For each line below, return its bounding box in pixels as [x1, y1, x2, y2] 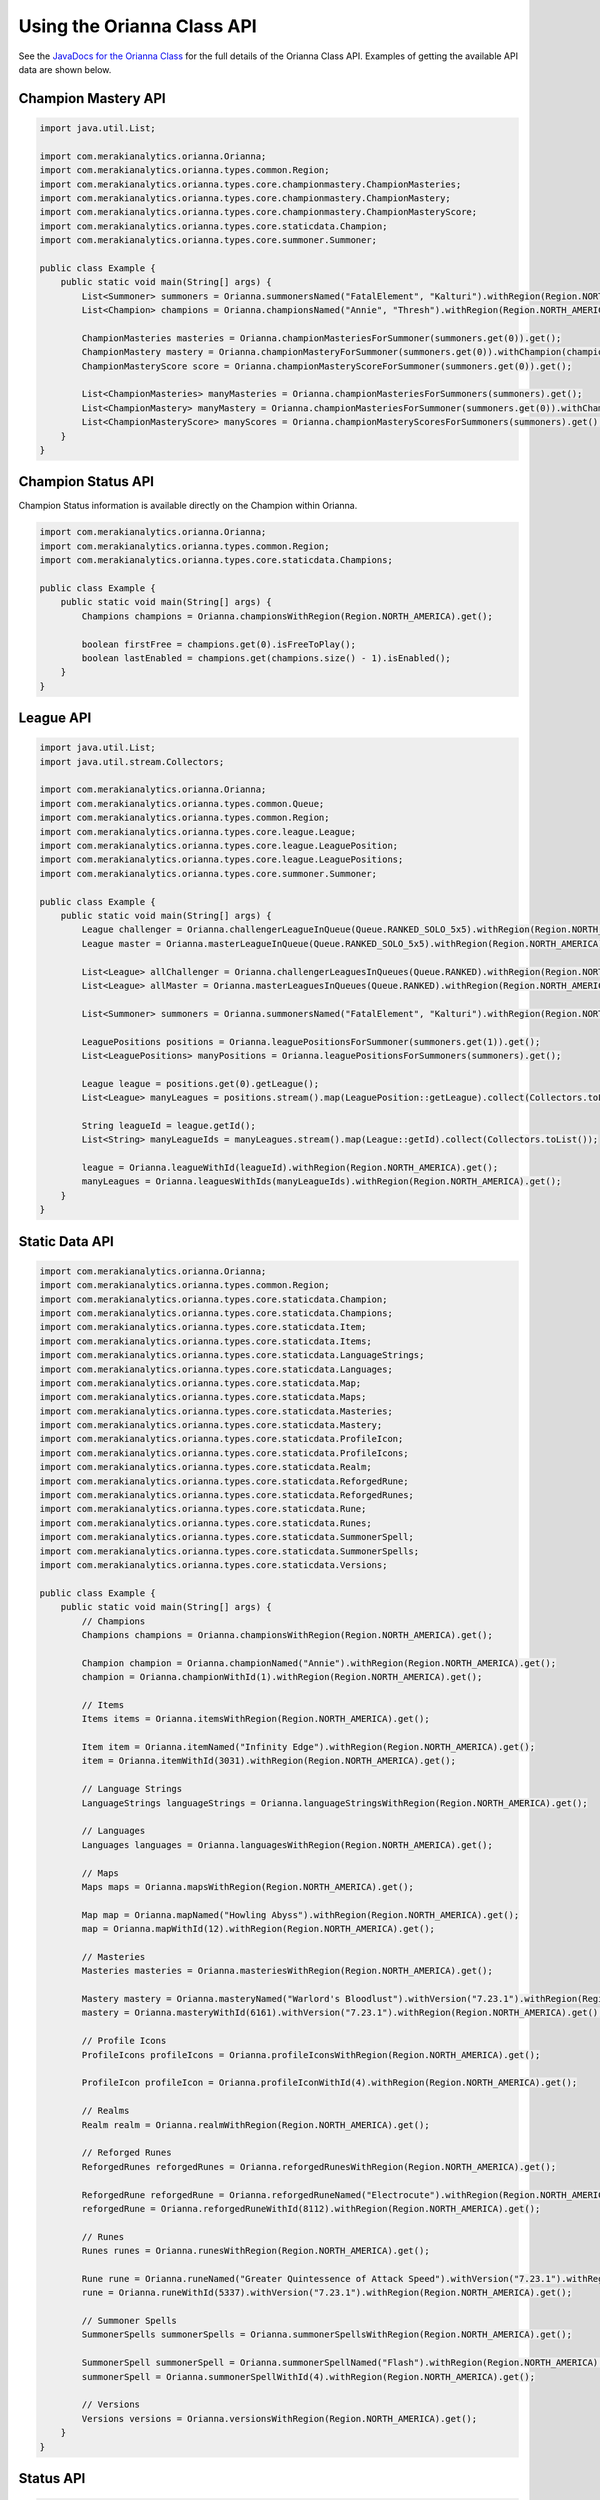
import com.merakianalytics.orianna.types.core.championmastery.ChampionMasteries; [39, 178, 462, 190]
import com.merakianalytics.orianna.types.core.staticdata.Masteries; [39, 1405, 394, 1417]
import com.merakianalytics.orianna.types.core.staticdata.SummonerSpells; [39, 1545, 420, 1557]
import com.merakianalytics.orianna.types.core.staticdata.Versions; [39, 1559, 388, 1570]
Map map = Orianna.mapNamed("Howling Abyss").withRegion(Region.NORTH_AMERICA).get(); [81, 1909, 520, 1920]
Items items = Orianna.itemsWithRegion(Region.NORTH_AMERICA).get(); [81, 1713, 430, 1725]
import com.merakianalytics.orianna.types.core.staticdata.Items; [39, 1335, 372, 1347]
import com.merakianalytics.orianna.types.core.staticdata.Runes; [39, 1517, 372, 1529]
